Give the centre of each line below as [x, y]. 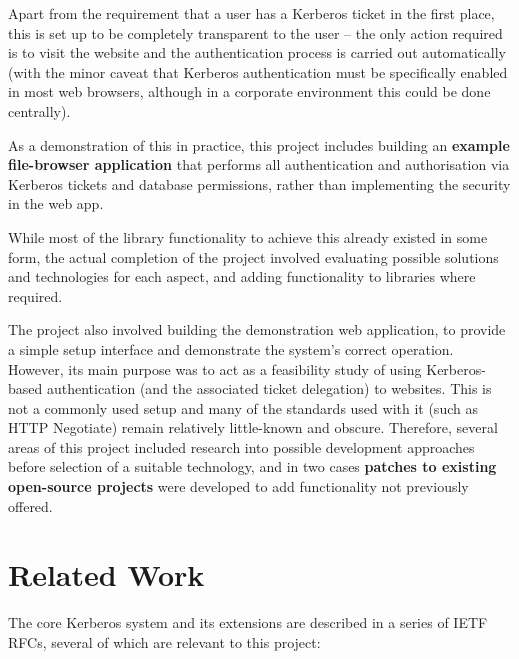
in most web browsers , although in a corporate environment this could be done [249, 91]
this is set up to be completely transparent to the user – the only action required [255, 32]
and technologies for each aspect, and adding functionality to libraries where [242, 276]
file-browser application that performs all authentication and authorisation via [259, 164]
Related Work [106, 574]
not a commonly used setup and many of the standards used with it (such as [243, 407]
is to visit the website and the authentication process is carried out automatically [257, 52]
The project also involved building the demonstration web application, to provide [257, 329]
